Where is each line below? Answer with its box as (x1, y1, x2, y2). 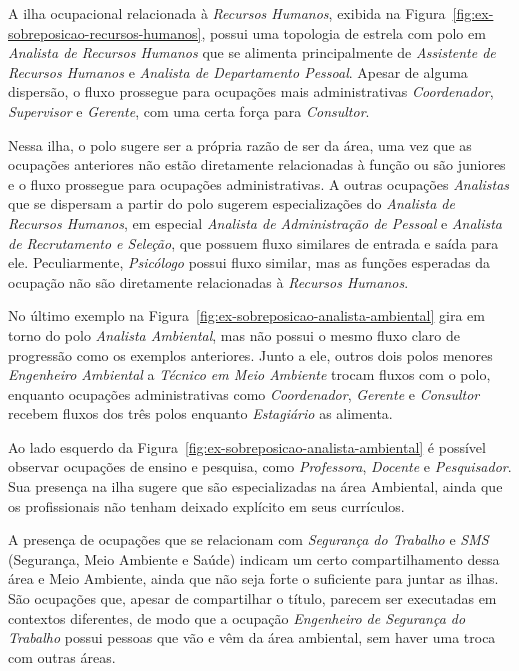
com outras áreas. (8, 646, 116, 667)
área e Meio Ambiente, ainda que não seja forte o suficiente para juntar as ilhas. (8, 568, 499, 589)
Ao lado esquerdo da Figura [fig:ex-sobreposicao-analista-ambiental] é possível (8, 436, 486, 457)
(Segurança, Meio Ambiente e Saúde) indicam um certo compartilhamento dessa (8, 548, 500, 569)
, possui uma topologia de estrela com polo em (201, 22, 486, 43)
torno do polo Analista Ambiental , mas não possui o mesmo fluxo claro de (8, 324, 460, 345)
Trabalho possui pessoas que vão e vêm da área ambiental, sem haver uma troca (8, 627, 496, 648)
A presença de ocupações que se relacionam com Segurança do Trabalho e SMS (8, 529, 489, 550)
